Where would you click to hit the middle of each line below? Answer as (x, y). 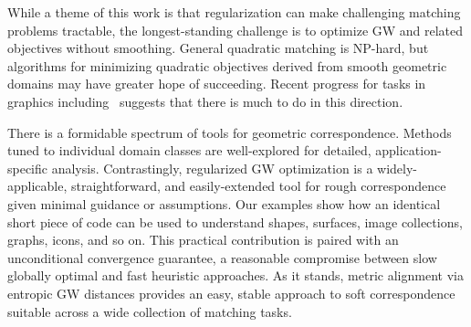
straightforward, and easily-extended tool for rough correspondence (259, 186)
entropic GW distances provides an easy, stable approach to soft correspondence (231, 293)
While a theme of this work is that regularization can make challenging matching (234, 12)
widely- (398, 168)
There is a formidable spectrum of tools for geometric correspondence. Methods (230, 132)
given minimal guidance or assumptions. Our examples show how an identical (224, 203)
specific (28, 168)
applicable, (37, 186)
